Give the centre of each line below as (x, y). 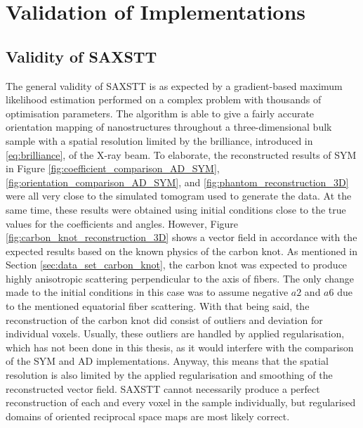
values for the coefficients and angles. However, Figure (122, 223)
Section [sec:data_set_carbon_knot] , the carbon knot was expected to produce (177, 265)
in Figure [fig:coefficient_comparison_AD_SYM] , (113, 168)
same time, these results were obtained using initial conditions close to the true (176, 209)
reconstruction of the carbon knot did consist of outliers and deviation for (164, 319)
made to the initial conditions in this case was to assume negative (147, 292)
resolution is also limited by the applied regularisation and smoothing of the (169, 375)
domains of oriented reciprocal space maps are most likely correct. (148, 416)
